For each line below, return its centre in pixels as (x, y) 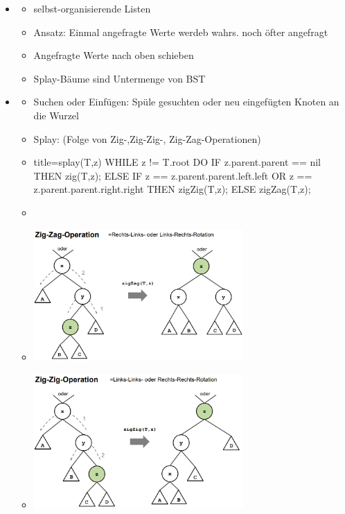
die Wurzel (56, 115)
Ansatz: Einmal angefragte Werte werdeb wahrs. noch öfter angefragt (181, 32)
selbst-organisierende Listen (92, 8)
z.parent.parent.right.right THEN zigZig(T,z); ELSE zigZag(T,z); (172, 189)
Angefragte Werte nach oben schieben (114, 55)
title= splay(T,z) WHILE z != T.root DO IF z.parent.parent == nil (177, 162)
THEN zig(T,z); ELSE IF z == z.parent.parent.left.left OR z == (173, 175)
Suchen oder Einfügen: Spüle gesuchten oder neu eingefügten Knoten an (186, 102)
